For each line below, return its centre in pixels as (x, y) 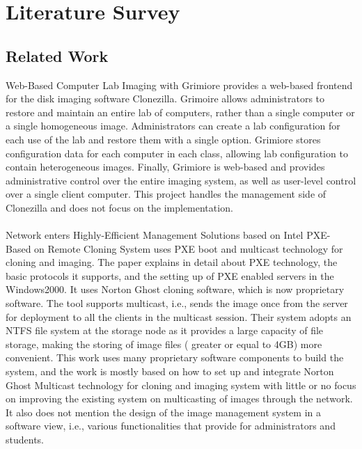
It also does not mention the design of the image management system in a (163, 412)
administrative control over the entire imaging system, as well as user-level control (181, 180)
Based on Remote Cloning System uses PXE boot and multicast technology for (174, 248)
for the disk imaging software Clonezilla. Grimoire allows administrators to (165, 99)
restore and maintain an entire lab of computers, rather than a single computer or (180, 112)
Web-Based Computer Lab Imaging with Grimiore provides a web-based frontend (179, 85)
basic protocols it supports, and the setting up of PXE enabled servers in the (170, 275)
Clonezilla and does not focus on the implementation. (119, 207)
